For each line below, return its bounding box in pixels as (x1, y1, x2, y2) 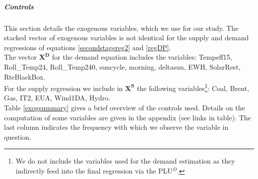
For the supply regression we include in (4, 83, 123, 93)
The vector (4, 52, 37, 62)
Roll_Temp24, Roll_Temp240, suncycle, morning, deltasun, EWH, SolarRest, (4, 61, 241, 72)
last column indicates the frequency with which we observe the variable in (4, 122, 229, 132)
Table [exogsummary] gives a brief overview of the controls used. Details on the (4, 102, 245, 112)
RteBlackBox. (4, 71, 46, 82)
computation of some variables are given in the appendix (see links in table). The (4, 112, 251, 122)
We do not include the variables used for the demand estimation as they (15, 156, 235, 166)
